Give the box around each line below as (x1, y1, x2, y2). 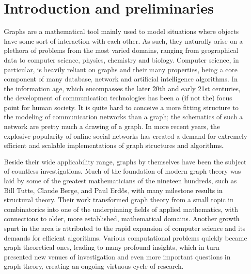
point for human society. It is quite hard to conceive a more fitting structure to (4, 102, 239, 112)
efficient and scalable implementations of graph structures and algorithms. (4, 140, 224, 150)
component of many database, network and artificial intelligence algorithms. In (4, 74, 238, 84)
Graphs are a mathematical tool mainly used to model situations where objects (4, 26, 239, 36)
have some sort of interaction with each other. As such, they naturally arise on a (4, 35, 243, 46)
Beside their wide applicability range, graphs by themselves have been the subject (4, 156, 247, 166)
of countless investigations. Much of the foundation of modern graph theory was (4, 166, 241, 176)
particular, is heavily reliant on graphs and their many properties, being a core (4, 64, 238, 74)
